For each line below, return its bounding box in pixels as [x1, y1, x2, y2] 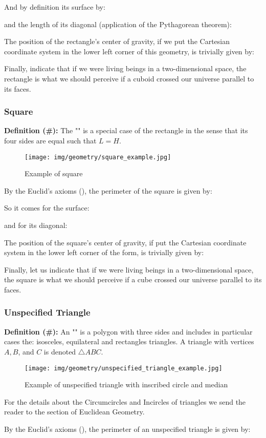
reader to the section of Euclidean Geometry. [4, 406, 145, 417]
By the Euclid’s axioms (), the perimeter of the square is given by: [4, 185, 212, 196]
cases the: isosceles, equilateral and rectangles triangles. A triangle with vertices [4, 336, 254, 347]
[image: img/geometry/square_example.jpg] [25, 153, 171, 161]
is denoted [43, 346, 76, 357]
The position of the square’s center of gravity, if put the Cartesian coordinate [4, 237, 247, 247]
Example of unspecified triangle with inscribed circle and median [25, 379, 228, 390]
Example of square [25, 168, 83, 179]
